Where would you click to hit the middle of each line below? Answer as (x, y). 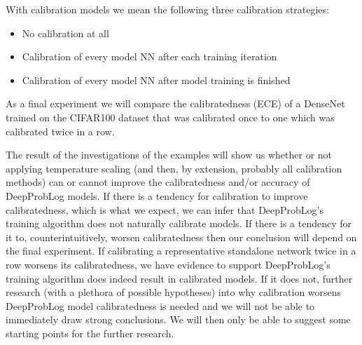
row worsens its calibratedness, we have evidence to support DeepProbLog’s (168, 264)
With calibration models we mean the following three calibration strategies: (167, 9)
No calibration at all (65, 33)
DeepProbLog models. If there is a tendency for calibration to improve (157, 195)
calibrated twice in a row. (60, 131)
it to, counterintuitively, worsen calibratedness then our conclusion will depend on (181, 237)
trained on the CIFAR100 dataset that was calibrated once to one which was (170, 117)
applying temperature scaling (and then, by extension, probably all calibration (174, 168)
